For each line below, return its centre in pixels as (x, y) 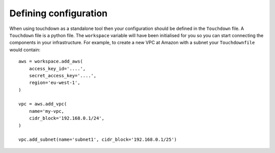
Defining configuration (59, 13)
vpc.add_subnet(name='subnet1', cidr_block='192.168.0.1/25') (98, 140)
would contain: (25, 50)
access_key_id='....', (57, 68)
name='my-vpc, (47, 111)
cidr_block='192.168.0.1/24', (66, 118)
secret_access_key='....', (63, 75)
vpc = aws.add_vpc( (43, 104)
